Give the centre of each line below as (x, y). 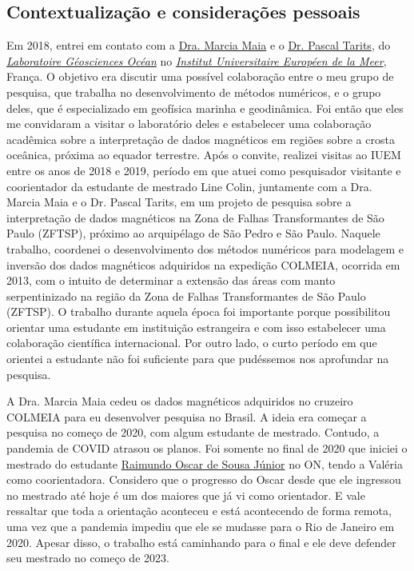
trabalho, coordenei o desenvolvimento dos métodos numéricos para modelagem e (205, 248)
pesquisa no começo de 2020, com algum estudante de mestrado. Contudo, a (193, 432)
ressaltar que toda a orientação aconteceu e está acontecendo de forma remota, (199, 511)
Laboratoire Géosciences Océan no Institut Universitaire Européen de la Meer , (197, 60)
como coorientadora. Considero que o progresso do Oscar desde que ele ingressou (204, 479)
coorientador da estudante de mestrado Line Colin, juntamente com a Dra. (189, 186)
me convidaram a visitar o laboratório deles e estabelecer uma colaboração (189, 124)
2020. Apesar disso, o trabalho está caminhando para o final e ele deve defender (201, 542)
